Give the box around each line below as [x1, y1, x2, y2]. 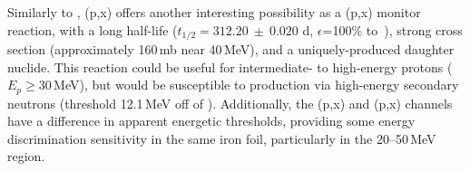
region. [7, 147, 45, 166]
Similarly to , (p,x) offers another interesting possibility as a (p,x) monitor [7, 3, 421, 21]
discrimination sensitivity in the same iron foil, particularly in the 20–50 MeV [7, 128, 436, 147]
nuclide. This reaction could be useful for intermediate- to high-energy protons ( [7, 57, 453, 76]
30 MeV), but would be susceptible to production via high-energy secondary [38, 75, 459, 94]
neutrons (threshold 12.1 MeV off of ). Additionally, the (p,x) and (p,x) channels [7, 93, 453, 112]
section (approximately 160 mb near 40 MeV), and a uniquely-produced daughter [7, 40, 455, 59]
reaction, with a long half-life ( [7, 20, 178, 39]
